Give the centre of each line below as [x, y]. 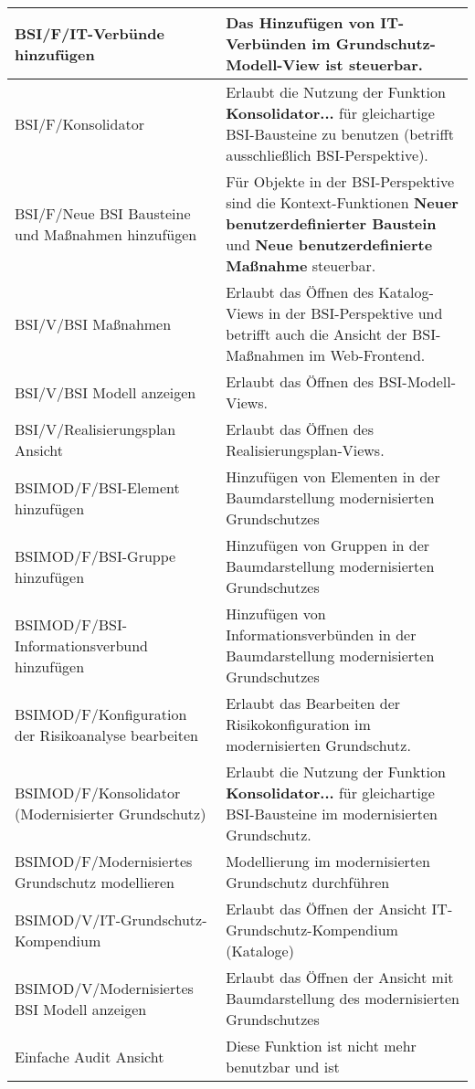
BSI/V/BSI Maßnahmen [93, 323]
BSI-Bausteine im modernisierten [332, 814]
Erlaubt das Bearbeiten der [313, 703]
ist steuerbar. [374, 64]
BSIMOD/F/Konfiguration [101, 714]
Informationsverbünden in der [321, 634]
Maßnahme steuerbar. [301, 265]
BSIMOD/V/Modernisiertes [104, 988]
